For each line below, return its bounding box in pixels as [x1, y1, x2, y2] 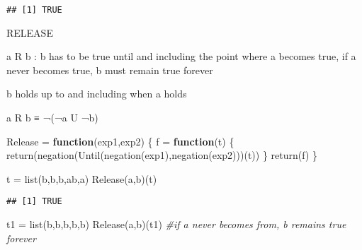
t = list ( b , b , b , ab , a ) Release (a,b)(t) [6, 171, 157, 186]
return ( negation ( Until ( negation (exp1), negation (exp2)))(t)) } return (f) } [6, 148, 318, 162]
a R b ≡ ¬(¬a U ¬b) [6, 110, 98, 125]
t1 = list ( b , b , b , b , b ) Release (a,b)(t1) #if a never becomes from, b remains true [6, 217, 346, 232]
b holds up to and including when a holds [6, 86, 187, 101]
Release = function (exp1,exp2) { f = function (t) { [6, 133, 234, 148]
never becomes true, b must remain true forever [6, 62, 213, 77]
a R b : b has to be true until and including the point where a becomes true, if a [6, 49, 356, 64]
